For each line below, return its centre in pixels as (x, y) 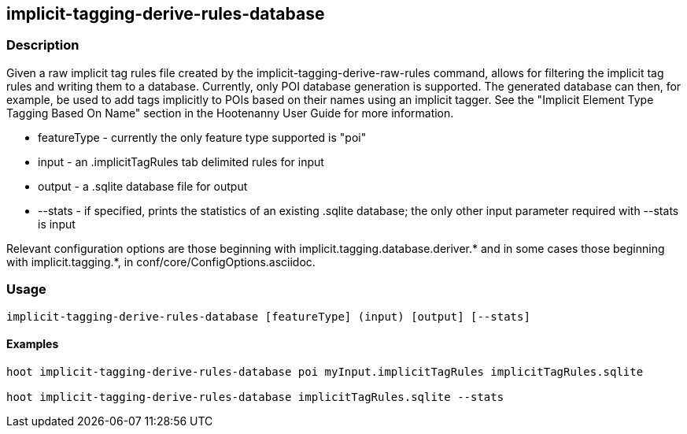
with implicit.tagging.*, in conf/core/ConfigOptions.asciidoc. (161, 262)
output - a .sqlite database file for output (143, 186)
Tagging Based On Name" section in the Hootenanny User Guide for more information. (230, 113)
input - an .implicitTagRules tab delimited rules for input (181, 161)
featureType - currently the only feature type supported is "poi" (202, 137)
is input (57, 224)
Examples (33, 344)
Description (43, 45)
